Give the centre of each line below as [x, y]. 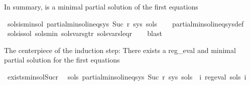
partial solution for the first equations [62, 60]
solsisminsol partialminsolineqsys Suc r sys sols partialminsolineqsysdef [126, 23]
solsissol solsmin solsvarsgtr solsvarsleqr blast [85, 33]
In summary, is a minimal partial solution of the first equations [101, 6]
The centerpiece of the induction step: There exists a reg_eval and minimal [120, 50]
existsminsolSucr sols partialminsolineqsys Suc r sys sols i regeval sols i [127, 76]
